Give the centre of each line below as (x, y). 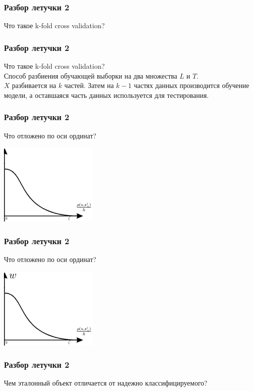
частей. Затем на (89, 85)
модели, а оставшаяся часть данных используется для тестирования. (107, 95)
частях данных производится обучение (192, 85)
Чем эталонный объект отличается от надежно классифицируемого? (106, 383)
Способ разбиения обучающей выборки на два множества (91, 75)
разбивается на (34, 85)
